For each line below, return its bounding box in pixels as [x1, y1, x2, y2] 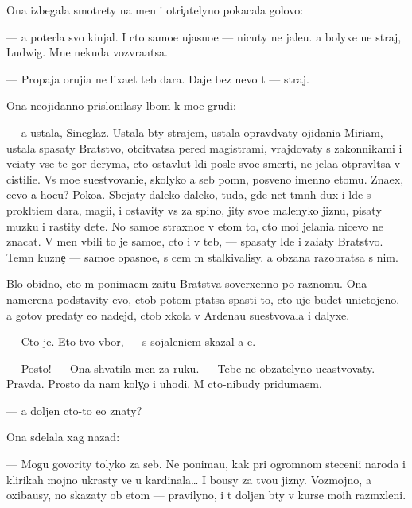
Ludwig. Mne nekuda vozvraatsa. [6, 44, 168, 60]
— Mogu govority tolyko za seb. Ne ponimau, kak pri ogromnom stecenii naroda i [6, 456, 406, 472]
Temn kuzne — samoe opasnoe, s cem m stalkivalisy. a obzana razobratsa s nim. [6, 248, 398, 265]
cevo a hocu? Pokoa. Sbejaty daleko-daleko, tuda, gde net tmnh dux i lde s [6, 186, 371, 203]
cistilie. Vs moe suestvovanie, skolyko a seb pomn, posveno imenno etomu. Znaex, [6, 170, 404, 187]
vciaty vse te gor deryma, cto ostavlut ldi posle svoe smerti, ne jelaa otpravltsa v [6, 155, 401, 172]
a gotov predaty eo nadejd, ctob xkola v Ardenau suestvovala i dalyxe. [6, 306, 350, 323]
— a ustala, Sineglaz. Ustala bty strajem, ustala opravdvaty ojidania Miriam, [6, 123, 383, 140]
